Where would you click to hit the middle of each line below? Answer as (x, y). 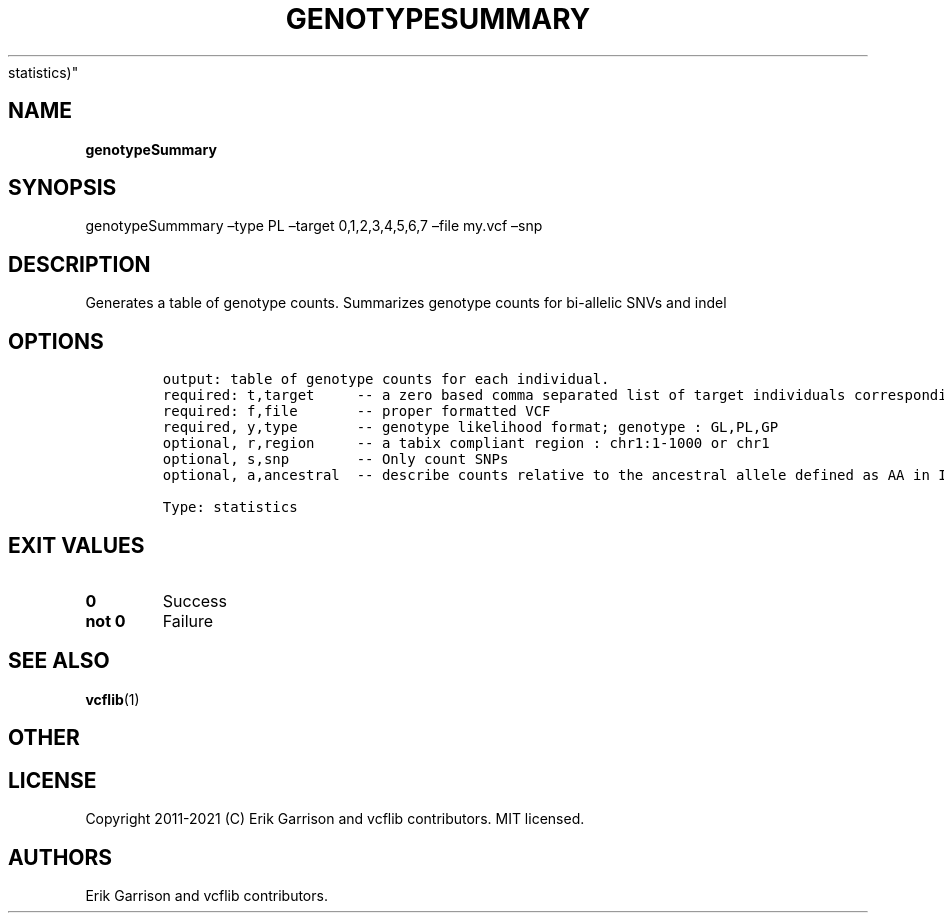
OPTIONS (56, 341)
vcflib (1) (112, 699)
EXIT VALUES (76, 545)
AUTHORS (60, 857)
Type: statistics (230, 507)
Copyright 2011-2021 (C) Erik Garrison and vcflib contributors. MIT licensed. (335, 819)
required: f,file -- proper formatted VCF (356, 411)
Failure (188, 620)
